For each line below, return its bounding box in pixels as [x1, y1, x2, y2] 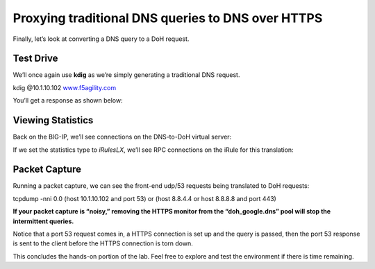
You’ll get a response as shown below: [12, 96, 123, 105]
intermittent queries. [12, 217, 74, 225]
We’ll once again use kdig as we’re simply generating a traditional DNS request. [12, 71, 240, 79]
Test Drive [12, 53, 58, 64]
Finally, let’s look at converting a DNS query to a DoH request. [12, 35, 190, 43]
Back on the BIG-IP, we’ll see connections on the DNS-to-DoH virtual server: [12, 132, 232, 141]
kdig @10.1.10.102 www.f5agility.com [12, 83, 117, 92]
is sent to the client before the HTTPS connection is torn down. [12, 239, 194, 248]
